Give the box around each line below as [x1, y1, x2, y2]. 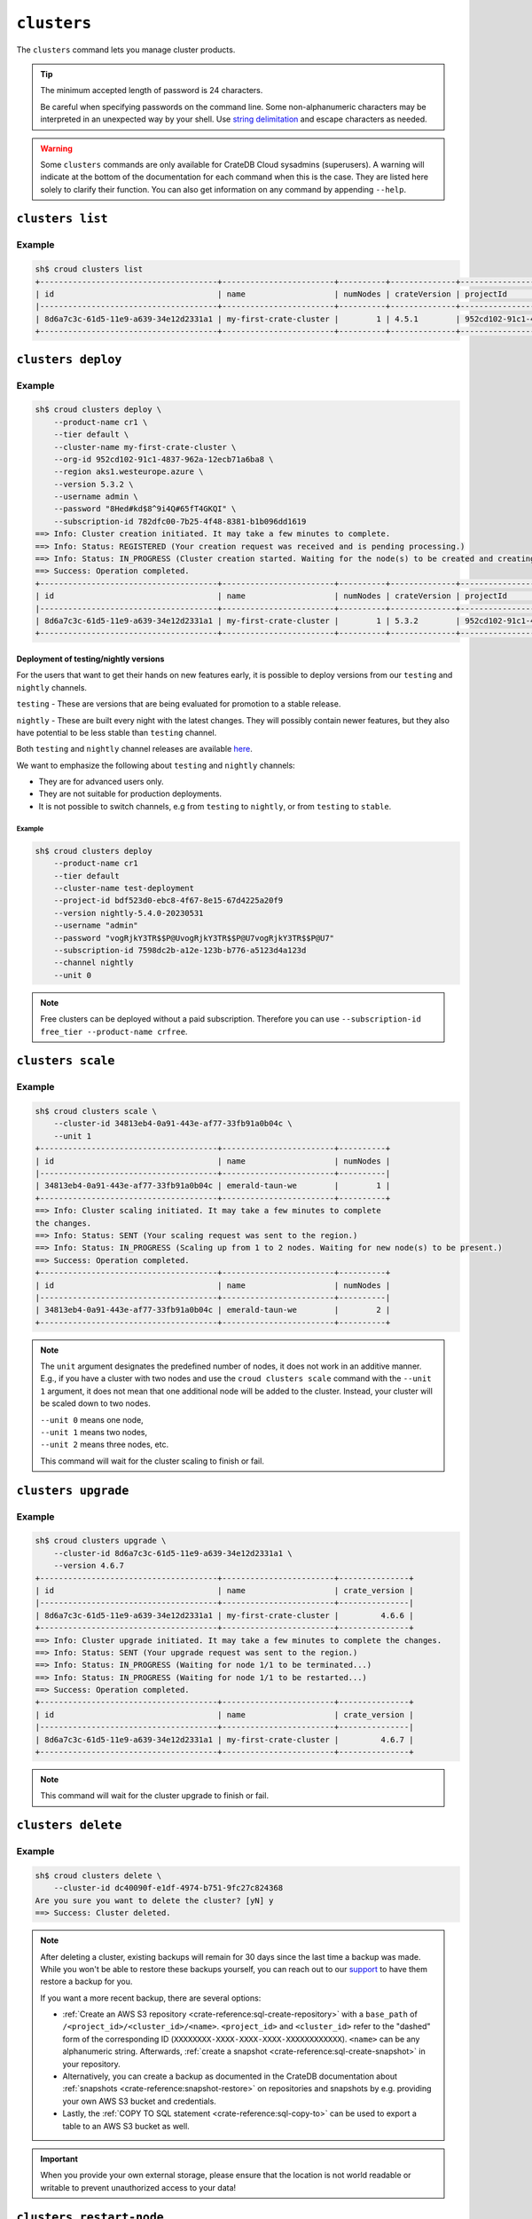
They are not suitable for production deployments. [38, 788, 222, 799]
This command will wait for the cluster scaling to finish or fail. [40, 1456, 265, 1466]
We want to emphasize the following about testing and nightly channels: [16, 760, 296, 770]
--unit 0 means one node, [40, 1414, 144, 1425]
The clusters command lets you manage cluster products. [16, 44, 236, 55]
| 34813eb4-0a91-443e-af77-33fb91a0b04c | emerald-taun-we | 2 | [35, 1305, 391, 1315]
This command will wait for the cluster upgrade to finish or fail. [40, 1790, 270, 1801]
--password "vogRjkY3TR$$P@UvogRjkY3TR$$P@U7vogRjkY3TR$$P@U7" [53, 933, 335, 943]
